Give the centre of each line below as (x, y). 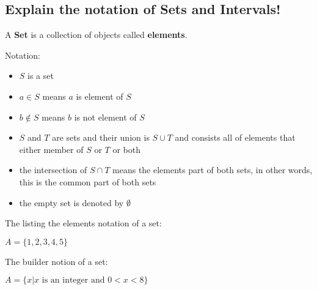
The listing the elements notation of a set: (83, 223)
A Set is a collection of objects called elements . (96, 35)
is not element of (105, 117)
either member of (51, 149)
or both (126, 149)
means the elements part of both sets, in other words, (213, 170)
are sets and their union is (101, 137)
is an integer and (73, 281)
